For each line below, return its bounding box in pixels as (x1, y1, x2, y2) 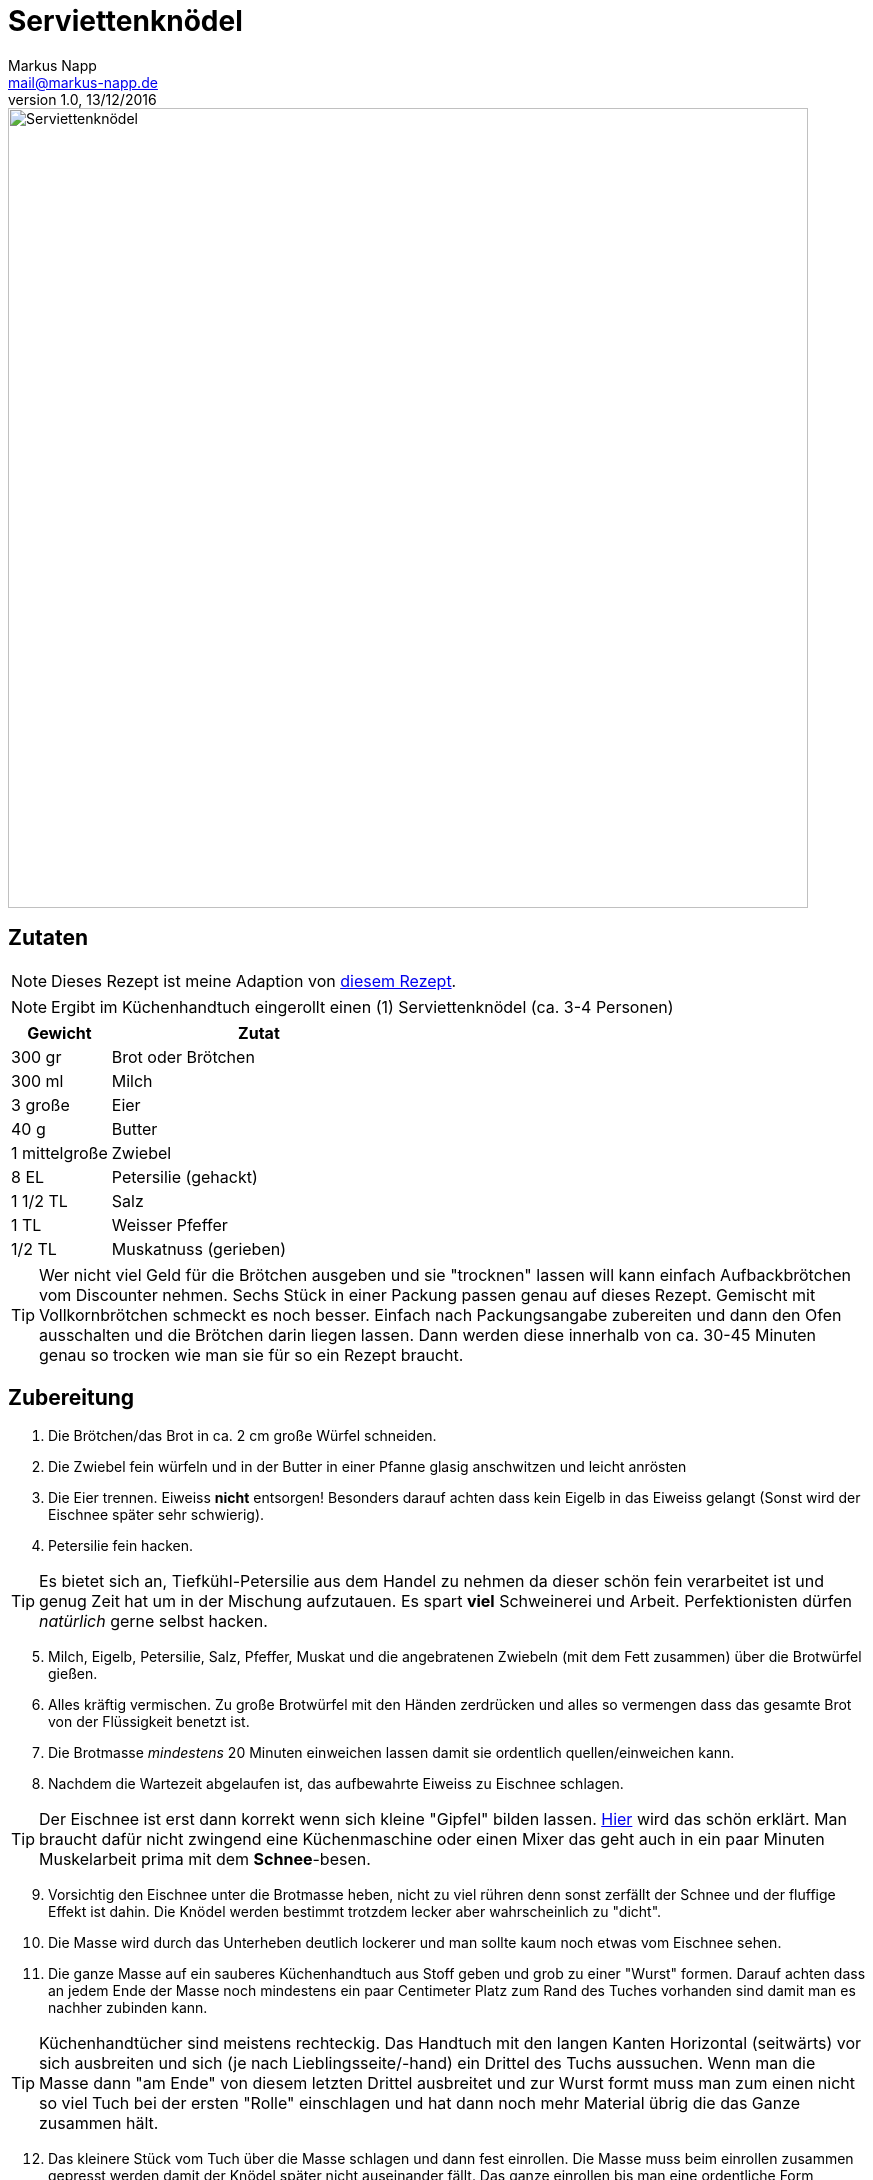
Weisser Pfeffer (111, 1214, 228, 1235)
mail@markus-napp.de (8, 73, 158, 91)
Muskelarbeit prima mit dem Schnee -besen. (39, 1849, 371, 1870)
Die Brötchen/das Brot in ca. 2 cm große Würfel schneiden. (48, 1427, 437, 1445)
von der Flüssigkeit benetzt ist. (48, 1713, 250, 1731)
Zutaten (8, 925, 89, 951)
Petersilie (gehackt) (111, 1166, 258, 1187)
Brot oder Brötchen (111, 1046, 255, 1067)
